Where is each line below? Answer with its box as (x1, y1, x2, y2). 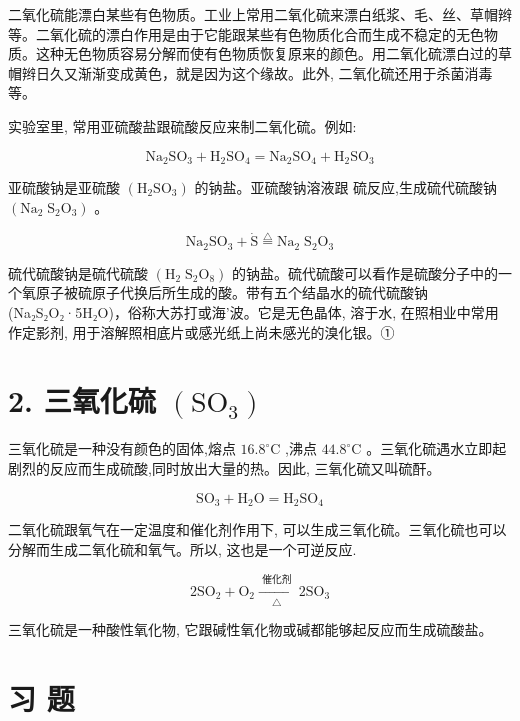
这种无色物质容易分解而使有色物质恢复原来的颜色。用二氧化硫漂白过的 (35, 43, 498, 64)
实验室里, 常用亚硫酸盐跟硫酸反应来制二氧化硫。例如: (8, 115, 357, 136)
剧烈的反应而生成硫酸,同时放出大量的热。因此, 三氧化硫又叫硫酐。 (8, 457, 441, 478)
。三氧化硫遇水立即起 (366, 438, 507, 459)
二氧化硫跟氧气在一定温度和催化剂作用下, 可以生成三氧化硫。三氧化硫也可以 (8, 519, 507, 540)
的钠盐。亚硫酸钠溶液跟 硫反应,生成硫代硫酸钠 (194, 177, 497, 198)
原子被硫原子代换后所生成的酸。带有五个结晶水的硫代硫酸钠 (35, 282, 428, 303)
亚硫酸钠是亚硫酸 (8, 177, 120, 198)
